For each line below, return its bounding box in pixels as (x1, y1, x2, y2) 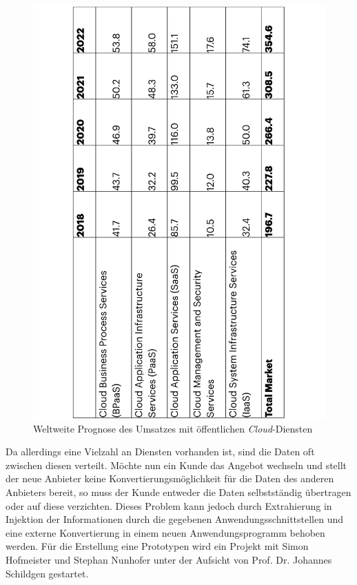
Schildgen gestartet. (6, 566, 89, 580)
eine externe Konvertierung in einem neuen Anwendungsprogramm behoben (6, 525, 325, 539)
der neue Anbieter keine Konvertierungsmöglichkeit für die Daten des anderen (6, 471, 334, 486)
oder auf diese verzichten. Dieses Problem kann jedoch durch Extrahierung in (6, 498, 332, 513)
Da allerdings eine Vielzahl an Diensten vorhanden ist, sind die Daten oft (6, 444, 315, 459)
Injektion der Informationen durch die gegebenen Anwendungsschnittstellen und (6, 512, 344, 526)
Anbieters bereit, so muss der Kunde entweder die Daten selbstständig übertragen (6, 485, 351, 499)
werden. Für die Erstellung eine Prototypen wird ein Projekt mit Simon (6, 539, 309, 553)
